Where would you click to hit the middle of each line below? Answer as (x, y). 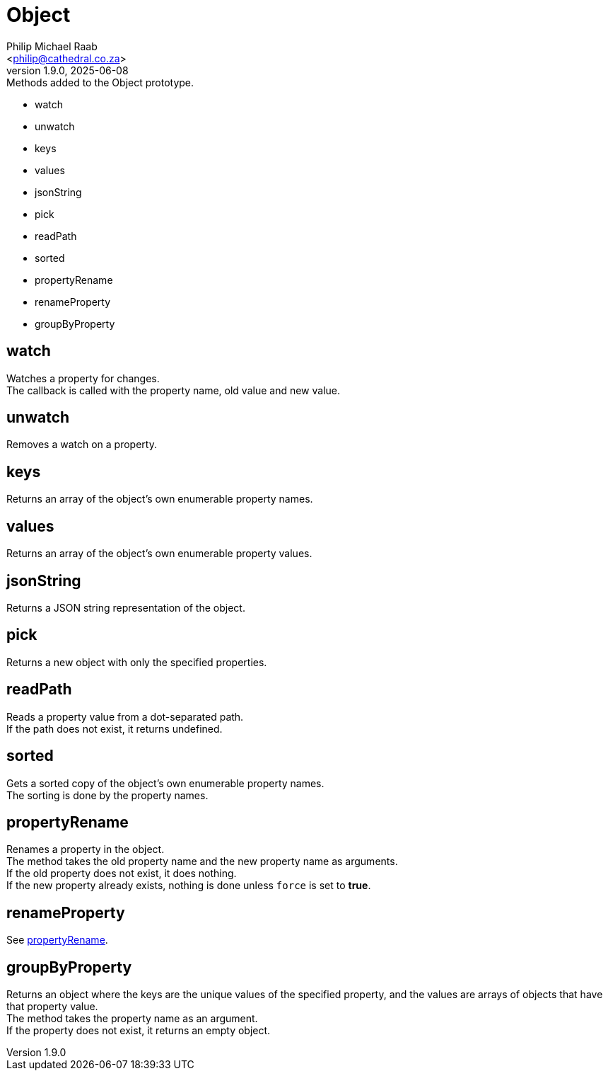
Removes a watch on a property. (82, 445)
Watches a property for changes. (83, 378)
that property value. (52, 1007)
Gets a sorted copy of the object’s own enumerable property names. (165, 783)
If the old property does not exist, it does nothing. (122, 874)
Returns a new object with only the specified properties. (137, 662)
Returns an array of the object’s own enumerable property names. (160, 499)
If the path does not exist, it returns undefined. (115, 728)
